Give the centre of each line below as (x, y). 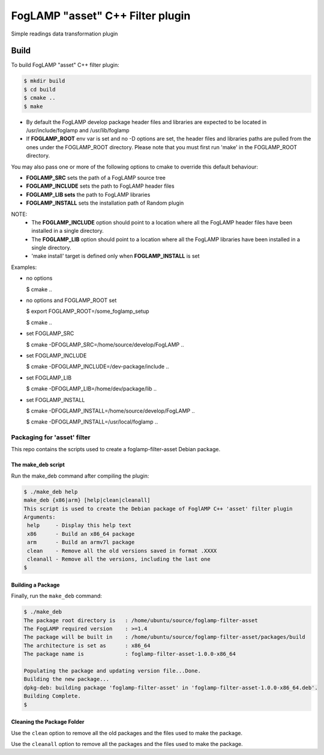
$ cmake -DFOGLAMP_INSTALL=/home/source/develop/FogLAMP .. (110, 411)
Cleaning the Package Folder (48, 722)
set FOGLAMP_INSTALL (55, 399)
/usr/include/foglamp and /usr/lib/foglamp (78, 130)
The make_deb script (38, 465)
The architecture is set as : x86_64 (87, 646)
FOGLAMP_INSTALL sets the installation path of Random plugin (105, 203)
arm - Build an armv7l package (81, 542)
